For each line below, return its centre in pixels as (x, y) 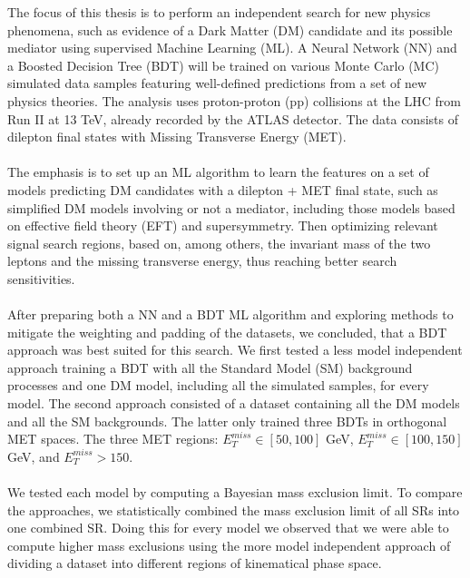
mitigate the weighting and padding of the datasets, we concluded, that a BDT (227, 332)
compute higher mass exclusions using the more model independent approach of (229, 545)
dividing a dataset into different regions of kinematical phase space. (195, 563)
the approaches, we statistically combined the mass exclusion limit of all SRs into (234, 509)
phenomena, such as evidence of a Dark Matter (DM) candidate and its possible (230, 29)
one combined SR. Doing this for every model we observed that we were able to (228, 528)
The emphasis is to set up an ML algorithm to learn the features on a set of (218, 172)
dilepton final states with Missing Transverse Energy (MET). (177, 137)
